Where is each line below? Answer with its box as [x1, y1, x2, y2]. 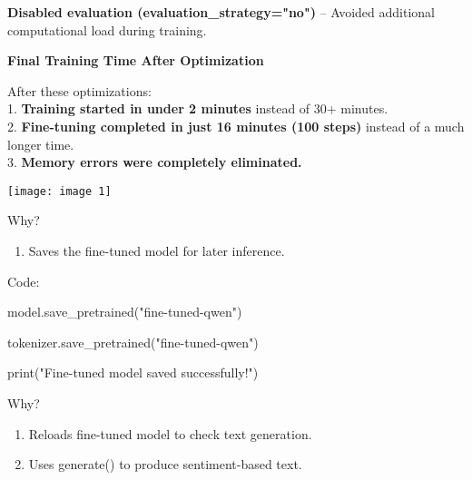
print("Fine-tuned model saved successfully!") [7, 363, 259, 382]
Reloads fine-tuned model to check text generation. [28, 424, 312, 443]
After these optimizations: [7, 81, 152, 100]
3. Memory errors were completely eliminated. [7, 152, 302, 171]
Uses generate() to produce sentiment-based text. [28, 455, 302, 474]
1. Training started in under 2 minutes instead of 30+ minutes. [7, 99, 388, 118]
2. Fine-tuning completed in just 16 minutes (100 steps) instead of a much [7, 116, 465, 135]
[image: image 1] [7, 184, 112, 198]
